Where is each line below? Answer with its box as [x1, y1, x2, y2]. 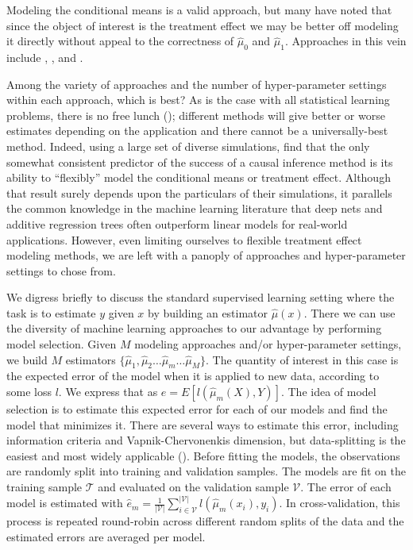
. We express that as [58, 383, 158, 400]
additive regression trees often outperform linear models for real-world [6, 215, 348, 232]
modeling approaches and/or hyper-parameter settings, [134, 336, 402, 352]
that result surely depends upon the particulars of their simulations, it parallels [6, 184, 392, 201]
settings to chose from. [6, 262, 116, 279]
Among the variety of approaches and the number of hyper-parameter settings [6, 75, 387, 92]
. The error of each [300, 479, 392, 495]
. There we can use [303, 304, 396, 321]
